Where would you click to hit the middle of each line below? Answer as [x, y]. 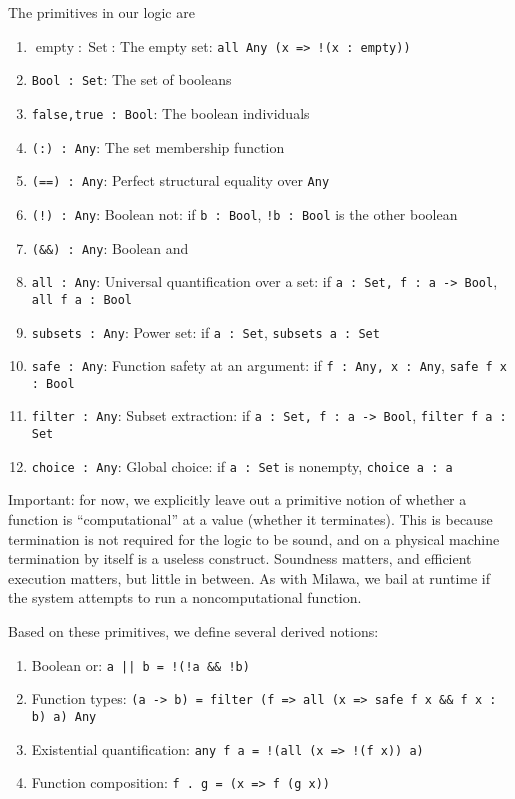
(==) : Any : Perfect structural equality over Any [180, 180]
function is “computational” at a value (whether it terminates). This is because [250, 519]
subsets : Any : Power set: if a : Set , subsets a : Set [205, 331]
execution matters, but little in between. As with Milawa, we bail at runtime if [249, 577]
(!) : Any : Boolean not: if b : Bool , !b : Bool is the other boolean [244, 213]
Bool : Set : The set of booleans [131, 79]
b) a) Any [64, 716]
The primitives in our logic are [101, 12]
